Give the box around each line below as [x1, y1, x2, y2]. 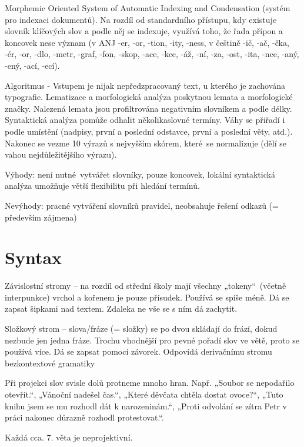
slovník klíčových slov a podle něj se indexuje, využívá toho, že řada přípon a [5, 25, 283, 37]
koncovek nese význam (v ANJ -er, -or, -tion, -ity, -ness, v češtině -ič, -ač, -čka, [5, 36, 289, 48]
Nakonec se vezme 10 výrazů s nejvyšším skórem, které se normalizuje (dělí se [5, 136, 286, 149]
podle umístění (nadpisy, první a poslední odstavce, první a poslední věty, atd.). [5, 125, 293, 137]
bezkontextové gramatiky [5, 356, 95, 369]
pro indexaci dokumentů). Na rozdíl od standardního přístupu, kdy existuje [5, 13, 277, 25]
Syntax [5, 245, 62, 269]
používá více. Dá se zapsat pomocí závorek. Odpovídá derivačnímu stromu [5, 345, 272, 358]
